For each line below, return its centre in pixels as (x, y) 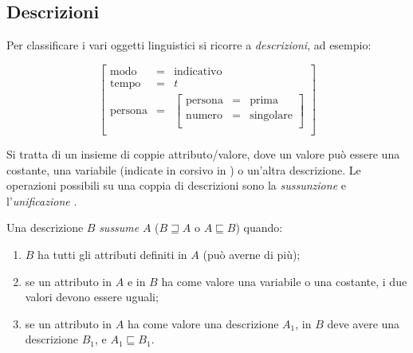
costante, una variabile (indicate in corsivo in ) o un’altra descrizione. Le (184, 169)
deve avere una (364, 323)
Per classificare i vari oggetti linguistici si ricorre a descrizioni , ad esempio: (189, 45)
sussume (119, 227)
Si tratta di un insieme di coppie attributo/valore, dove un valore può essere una (203, 154)
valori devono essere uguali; (92, 297)
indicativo (198, 71)
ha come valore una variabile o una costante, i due (284, 281)
